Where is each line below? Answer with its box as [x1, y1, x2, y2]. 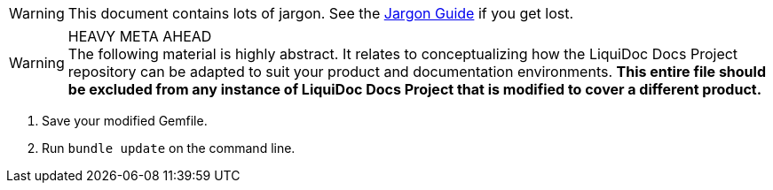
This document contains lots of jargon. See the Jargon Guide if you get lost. [67, 4, 574, 22]
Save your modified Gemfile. [42, 113, 208, 128]
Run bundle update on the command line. [42, 141, 296, 156]
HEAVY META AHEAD [67, 27, 212, 45]
